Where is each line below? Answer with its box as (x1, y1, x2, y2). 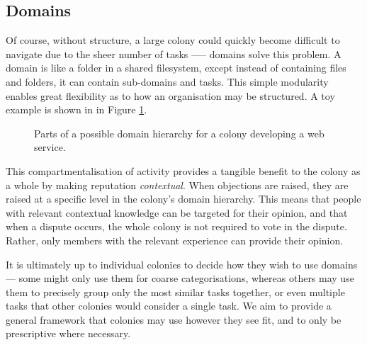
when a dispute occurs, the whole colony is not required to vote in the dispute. (6, 219, 347, 234)
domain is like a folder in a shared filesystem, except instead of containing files (6, 60, 346, 75)
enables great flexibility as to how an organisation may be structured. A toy (6, 88, 335, 103)
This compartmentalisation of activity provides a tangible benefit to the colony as (6, 163, 361, 178)
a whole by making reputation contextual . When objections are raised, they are (6, 177, 349, 192)
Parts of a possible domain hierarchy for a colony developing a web (34, 125, 324, 140)
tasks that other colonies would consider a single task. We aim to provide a (6, 298, 332, 313)
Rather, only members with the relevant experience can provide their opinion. (6, 232, 344, 247)
